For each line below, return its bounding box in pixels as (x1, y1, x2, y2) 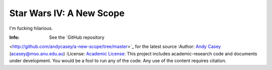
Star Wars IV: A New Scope (9, 8, 125, 19)
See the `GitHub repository (49, 34, 105, 40)
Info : (9, 34, 20, 40)
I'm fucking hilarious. (9, 25, 53, 31)
